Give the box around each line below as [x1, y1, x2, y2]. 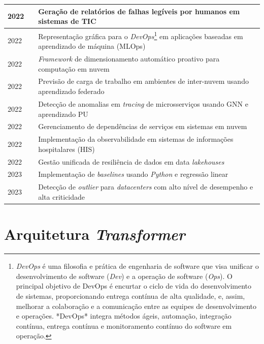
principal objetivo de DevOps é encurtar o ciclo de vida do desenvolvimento [16, 280, 252, 291]
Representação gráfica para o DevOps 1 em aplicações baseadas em [38, 29, 243, 41]
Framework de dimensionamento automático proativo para [38, 53, 220, 64]
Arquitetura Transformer [4, 224, 185, 245]
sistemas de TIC [38, 16, 96, 26]
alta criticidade [38, 191, 85, 202]
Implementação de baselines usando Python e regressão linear [38, 169, 228, 179]
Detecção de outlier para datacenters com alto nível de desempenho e [38, 181, 253, 192]
